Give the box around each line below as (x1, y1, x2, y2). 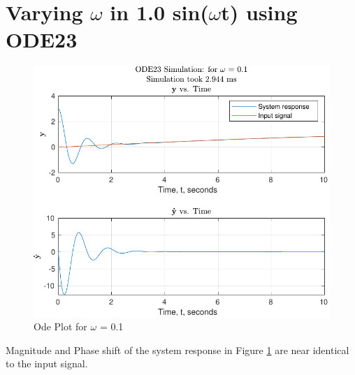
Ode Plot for (34, 319, 87, 334)
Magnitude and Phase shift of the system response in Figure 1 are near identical (6, 342, 349, 357)
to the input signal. (6, 356, 88, 371)
